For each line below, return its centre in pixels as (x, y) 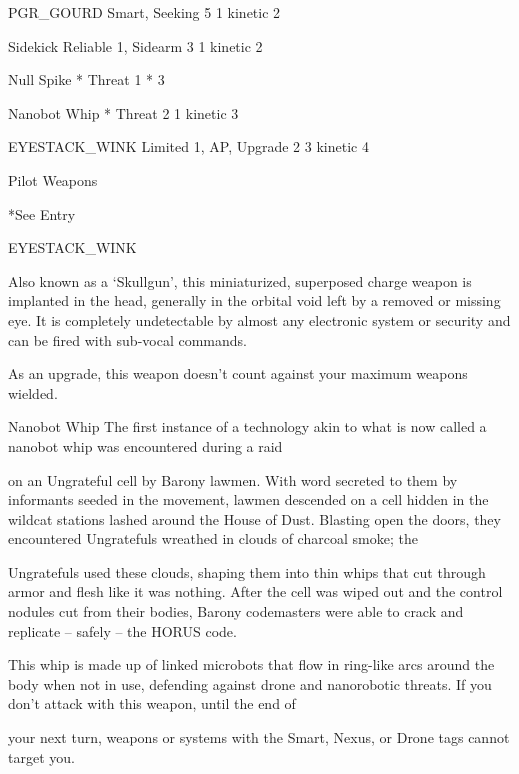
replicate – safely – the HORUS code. (122, 630)
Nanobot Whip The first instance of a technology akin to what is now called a (247, 426)
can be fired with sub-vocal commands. (127, 339)
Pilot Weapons (53, 179)
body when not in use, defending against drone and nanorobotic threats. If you (250, 683)
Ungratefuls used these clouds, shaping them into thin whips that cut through (247, 571)
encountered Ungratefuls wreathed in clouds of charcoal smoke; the (213, 538)
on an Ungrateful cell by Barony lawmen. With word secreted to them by (233, 479)
